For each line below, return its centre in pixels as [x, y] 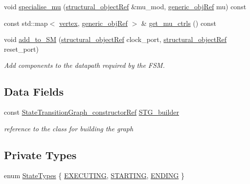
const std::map [26, 23]
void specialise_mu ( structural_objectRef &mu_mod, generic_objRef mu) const [125, 6]
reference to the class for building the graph [69, 128]
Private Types [40, 154]
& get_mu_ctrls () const [179, 23]
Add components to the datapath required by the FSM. [84, 65]
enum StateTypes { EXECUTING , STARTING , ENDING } [94, 175]
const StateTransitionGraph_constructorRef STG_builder [91, 112]
